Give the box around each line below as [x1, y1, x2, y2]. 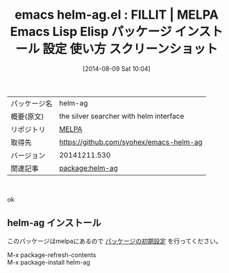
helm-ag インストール [7, 217, 102, 229]
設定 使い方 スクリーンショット [42, 42, 219, 57]
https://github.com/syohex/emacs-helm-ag [58, 137, 203, 147]
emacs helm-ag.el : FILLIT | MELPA [15, 7, 219, 23]
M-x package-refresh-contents [7, 250, 96, 259]
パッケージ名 [10, 98, 53, 108]
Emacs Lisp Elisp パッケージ [10, 24, 172, 39]
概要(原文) [10, 112, 44, 121]
